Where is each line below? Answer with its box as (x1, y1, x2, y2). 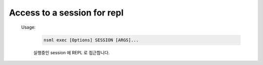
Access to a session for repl (9, 7, 124, 18)
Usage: (21, 24, 36, 30)
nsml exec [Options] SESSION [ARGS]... (43, 37, 139, 43)
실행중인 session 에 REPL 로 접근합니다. (33, 49, 110, 55)
